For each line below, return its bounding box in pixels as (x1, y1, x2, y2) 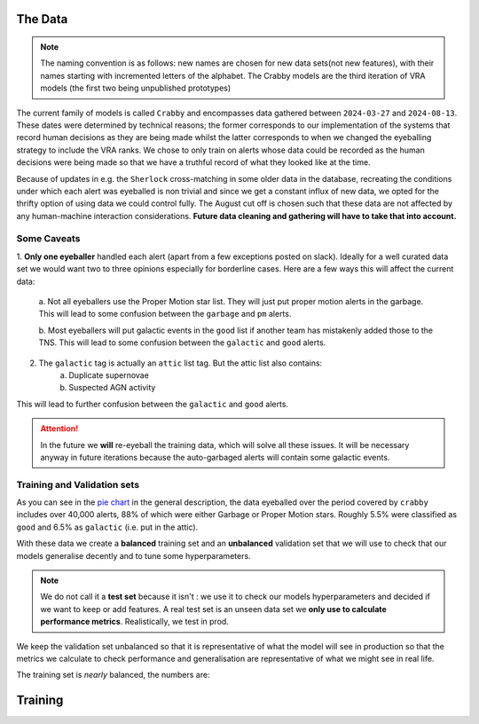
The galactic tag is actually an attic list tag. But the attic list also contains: (38, 358, 323, 368)
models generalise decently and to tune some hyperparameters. (16, 550, 252, 561)
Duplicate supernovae (68, 369, 150, 381)
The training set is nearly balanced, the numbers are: (16, 670, 210, 681)
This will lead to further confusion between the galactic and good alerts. (16, 398, 288, 409)
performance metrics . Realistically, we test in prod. (40, 617, 230, 627)
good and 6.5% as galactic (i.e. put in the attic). (16, 522, 199, 532)
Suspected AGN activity (68, 382, 156, 393)
